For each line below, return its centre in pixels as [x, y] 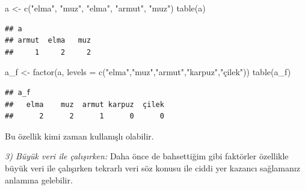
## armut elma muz [48, 41]
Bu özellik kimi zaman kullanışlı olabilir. [79, 136]
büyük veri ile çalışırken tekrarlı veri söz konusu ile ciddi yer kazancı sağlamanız [152, 167]
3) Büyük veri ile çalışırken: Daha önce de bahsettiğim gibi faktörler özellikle [147, 156]
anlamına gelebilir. [39, 179]
